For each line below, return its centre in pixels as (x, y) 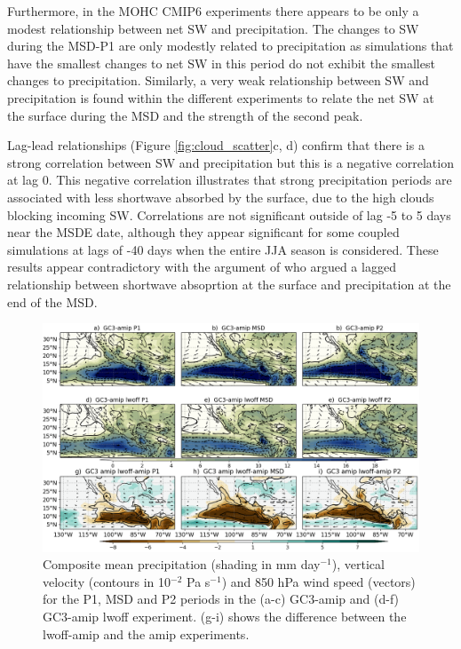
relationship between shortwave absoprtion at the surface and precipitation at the (229, 284)
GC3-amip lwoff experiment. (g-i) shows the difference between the (225, 617)
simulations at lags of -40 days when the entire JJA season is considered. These (223, 249)
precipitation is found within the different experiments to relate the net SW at (221, 97)
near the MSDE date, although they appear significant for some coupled (203, 232)
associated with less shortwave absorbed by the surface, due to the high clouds (221, 197)
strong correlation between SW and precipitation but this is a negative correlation (230, 162)
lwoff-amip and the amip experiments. (146, 633)
